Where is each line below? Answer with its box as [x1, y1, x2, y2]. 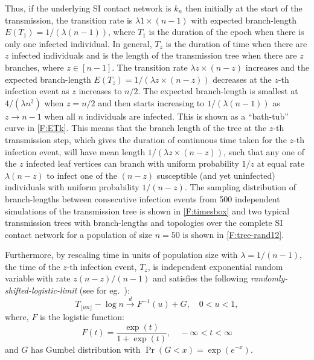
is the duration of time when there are [165, 37, 307, 50]
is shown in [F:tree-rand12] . [182, 228, 284, 240]
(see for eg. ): [79, 284, 130, 297]
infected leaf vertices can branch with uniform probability [26, 157, 239, 170]
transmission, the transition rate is [5, 13, 133, 26]
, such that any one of [223, 145, 304, 158]
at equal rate [257, 157, 304, 170]
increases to [78, 85, 122, 97]
